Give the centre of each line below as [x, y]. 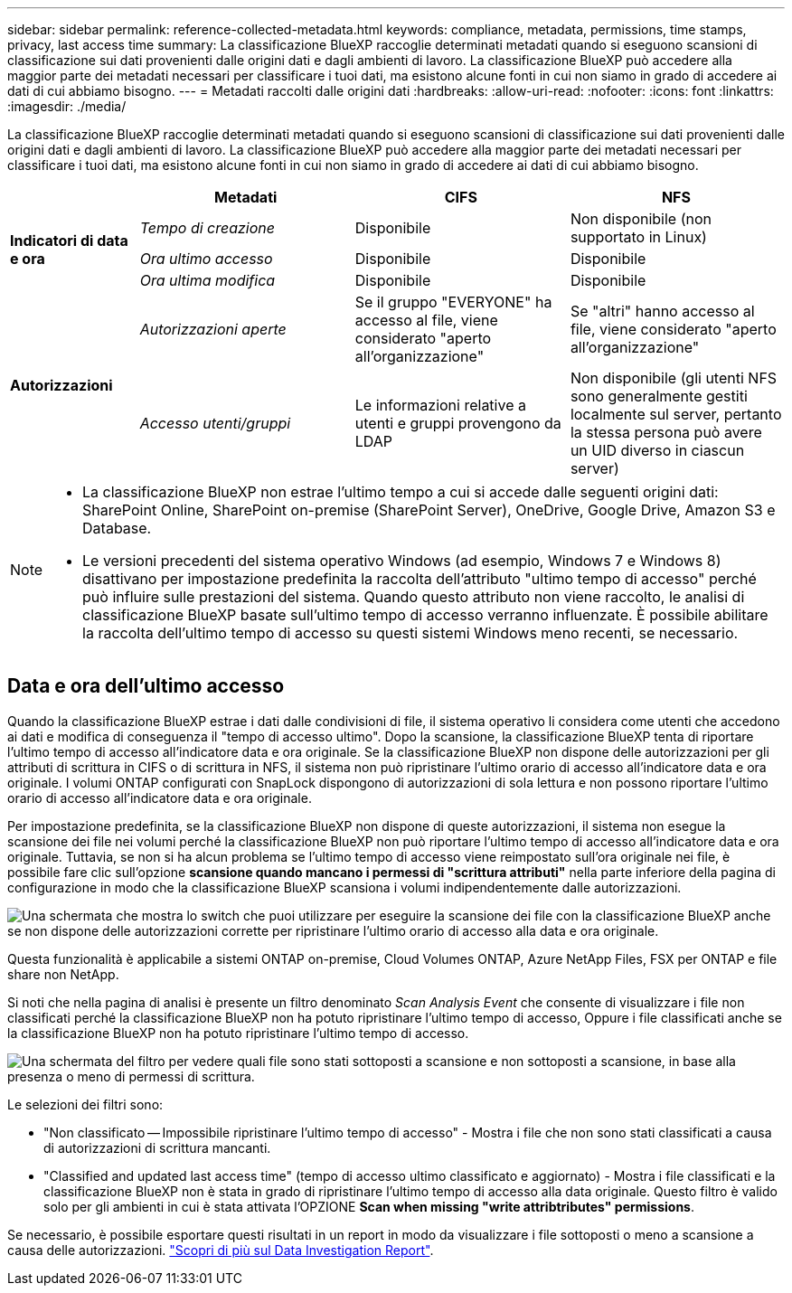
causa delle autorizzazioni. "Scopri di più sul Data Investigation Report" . [221, 1250]
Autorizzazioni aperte [213, 329]
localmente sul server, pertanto [676, 414]
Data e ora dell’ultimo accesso [146, 686]
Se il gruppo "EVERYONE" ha [453, 302]
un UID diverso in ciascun [657, 450]
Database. [117, 528]
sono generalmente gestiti [659, 396]
